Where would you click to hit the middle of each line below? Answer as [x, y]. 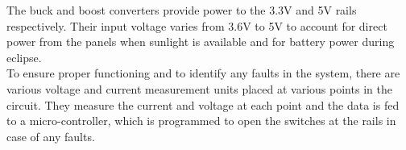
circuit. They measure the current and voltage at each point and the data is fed [203, 104]
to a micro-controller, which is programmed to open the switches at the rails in [201, 121]
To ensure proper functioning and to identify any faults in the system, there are [203, 73]
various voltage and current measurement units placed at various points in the [199, 88]
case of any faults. [51, 136]
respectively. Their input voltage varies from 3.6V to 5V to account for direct [197, 25]
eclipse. [24, 57]
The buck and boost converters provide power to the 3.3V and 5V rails [182, 10]
